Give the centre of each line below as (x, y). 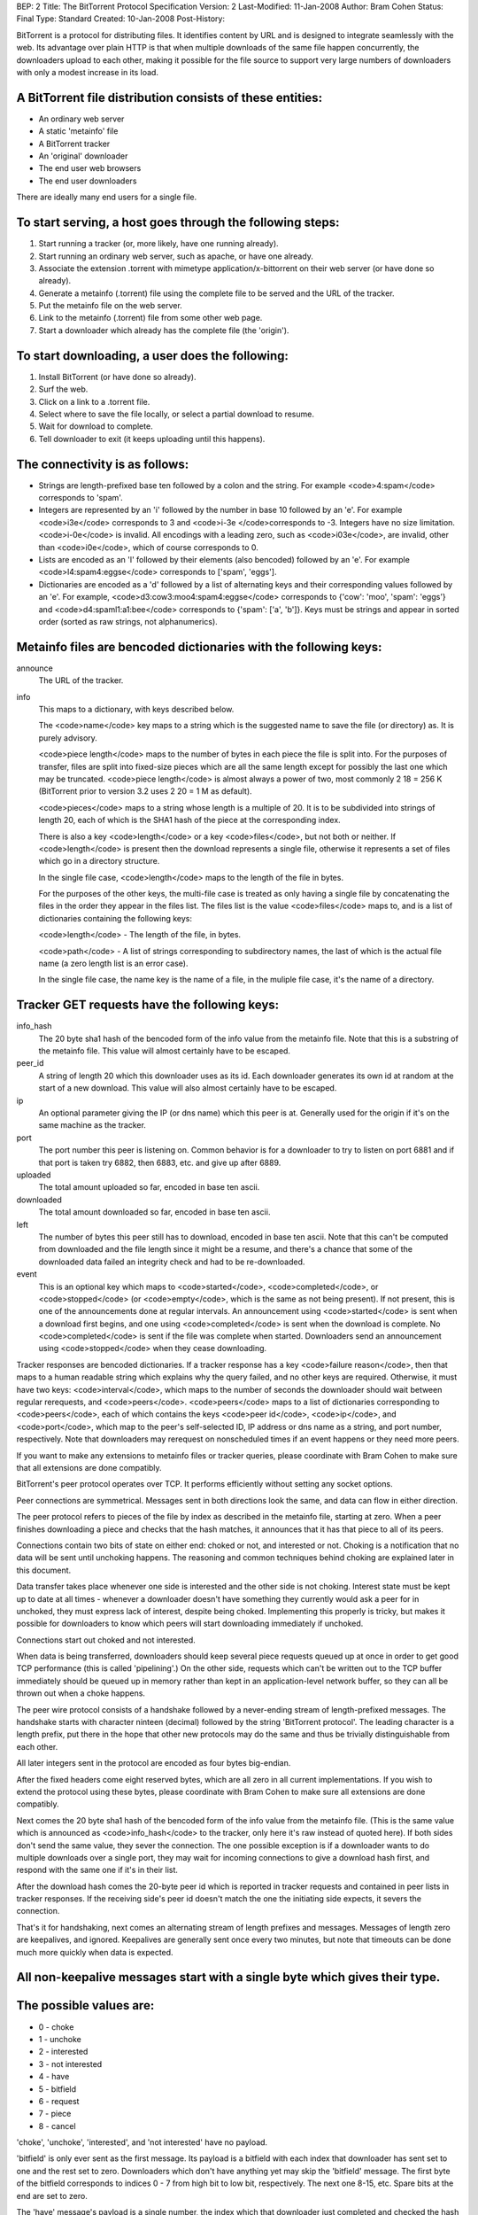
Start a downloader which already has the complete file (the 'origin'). (164, 330)
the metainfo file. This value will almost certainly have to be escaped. (165, 1051)
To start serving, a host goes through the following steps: (178, 223)
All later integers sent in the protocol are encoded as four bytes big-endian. (154, 1763)
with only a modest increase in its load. (88, 72)
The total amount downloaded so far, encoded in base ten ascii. (154, 1212)
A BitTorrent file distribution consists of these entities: (170, 97)
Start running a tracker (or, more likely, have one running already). (158, 244)
